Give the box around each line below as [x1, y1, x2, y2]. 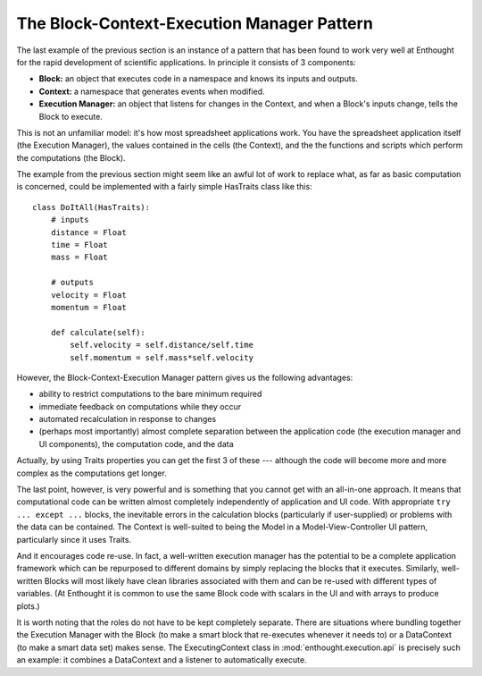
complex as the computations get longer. [16, 468, 167, 478]
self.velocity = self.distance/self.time [70, 340, 254, 351]
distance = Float [50, 227, 127, 237]
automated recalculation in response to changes [38, 414, 217, 425]
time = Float [50, 240, 108, 250]
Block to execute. [38, 111, 103, 122]
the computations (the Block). [16, 152, 126, 163]
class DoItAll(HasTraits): [32, 202, 151, 212]
